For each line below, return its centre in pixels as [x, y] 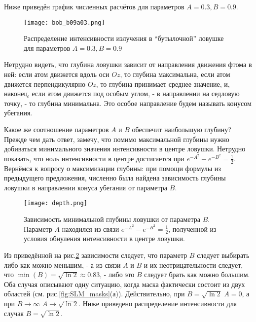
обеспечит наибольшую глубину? [182, 129]
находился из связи [91, 229]
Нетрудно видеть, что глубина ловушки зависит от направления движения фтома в [128, 64]
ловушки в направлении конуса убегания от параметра [86, 187]
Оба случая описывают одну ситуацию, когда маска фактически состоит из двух [125, 284]
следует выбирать [223, 255]
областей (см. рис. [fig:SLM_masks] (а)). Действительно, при [94, 294]
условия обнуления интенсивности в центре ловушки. [104, 238]
